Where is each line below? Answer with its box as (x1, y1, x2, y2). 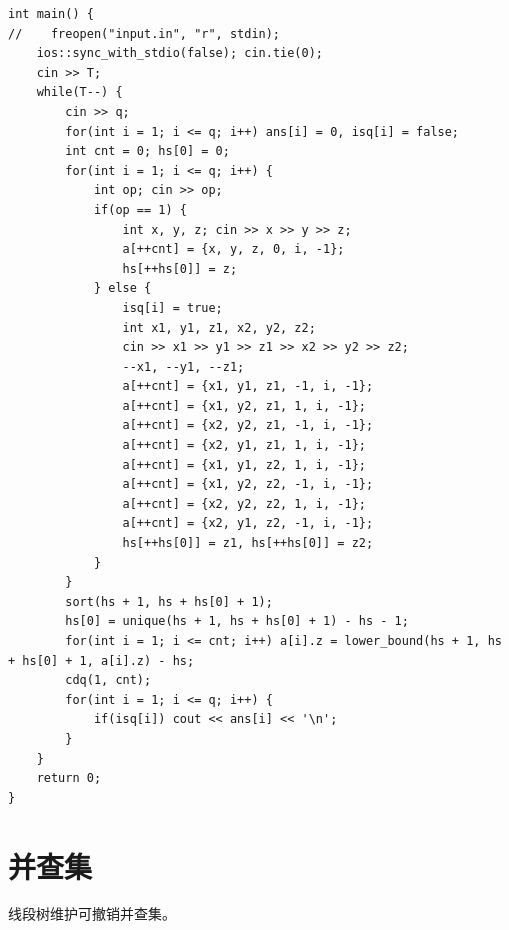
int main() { (8, 7, 94, 21)
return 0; (36, 771, 102, 786)
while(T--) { (36, 85, 123, 100)
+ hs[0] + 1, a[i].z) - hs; (8, 653, 195, 668)
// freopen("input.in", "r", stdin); (8, 26, 281, 41)
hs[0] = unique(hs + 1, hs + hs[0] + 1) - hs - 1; (65, 614, 409, 629)
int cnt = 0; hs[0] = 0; (65, 144, 230, 159)
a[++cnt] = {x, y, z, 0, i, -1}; (122, 242, 345, 257)
